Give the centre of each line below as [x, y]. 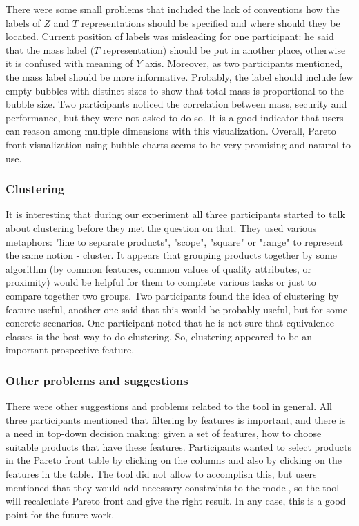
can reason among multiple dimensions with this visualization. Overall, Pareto [171, 131]
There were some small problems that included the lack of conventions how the [173, 9]
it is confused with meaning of [69, 63]
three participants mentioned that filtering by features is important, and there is [176, 419]
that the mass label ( [50, 49]
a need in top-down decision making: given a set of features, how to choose [164, 433]
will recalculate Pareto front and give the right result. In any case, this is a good [176, 501]
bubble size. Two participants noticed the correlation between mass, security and [176, 104]
